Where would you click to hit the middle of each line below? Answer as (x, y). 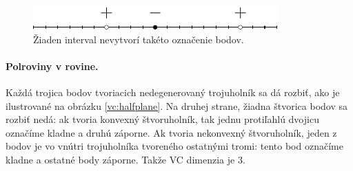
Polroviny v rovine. (52, 66)
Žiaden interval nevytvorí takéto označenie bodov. (139, 39)
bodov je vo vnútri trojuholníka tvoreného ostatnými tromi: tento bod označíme (174, 146)
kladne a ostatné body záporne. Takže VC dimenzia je (120, 159)
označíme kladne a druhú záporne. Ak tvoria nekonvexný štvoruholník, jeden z (171, 132)
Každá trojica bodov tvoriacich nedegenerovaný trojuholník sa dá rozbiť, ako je (173, 92)
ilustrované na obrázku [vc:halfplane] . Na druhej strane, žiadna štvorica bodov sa (177, 105)
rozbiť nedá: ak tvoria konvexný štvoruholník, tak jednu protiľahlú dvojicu (162, 119)
